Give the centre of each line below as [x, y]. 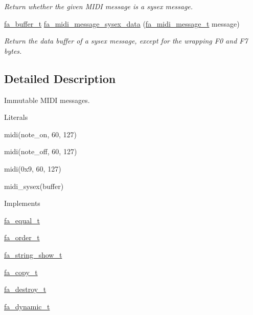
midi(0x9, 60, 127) [33, 168]
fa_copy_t [21, 272]
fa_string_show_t [33, 254]
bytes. [13, 50]
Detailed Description [60, 78]
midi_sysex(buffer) [34, 186]
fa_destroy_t [25, 289]
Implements [22, 203]
